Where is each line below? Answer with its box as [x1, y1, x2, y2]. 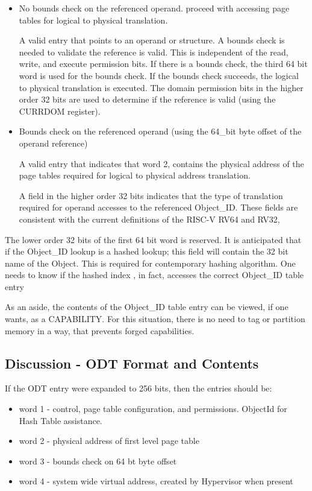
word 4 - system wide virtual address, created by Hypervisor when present [19, 475, 293, 487]
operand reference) [19, 136, 88, 149]
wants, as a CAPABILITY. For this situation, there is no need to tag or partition [5, 312, 305, 325]
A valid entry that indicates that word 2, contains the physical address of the [19, 157, 304, 169]
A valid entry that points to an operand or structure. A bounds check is [19, 34, 285, 46]
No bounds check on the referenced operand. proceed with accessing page [19, 2, 290, 14]
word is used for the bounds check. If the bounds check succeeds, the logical [19, 69, 299, 81]
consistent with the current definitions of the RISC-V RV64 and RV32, [19, 212, 280, 225]
